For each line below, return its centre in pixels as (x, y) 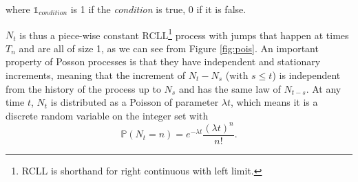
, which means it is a (274, 102)
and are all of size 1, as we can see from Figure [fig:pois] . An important (169, 48)
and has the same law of (230, 88)
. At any (324, 88)
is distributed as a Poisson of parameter (135, 102)
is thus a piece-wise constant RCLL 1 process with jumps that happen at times (184, 34)
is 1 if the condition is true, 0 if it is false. (158, 9)
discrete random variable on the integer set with (107, 115)
